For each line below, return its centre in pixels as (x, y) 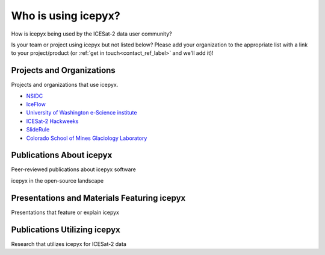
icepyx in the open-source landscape (57, 180)
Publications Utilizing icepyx (66, 229)
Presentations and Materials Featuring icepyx (98, 198)
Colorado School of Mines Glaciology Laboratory (87, 138)
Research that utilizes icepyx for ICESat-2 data (69, 244)
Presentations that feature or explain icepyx (65, 212)
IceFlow (36, 104)
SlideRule (38, 130)
